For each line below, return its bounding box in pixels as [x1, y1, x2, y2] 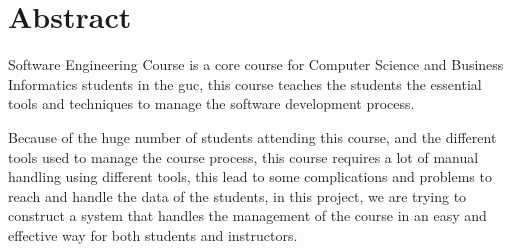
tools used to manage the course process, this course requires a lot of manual [8, 146, 479, 167]
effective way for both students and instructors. [8, 224, 298, 245]
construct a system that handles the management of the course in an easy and [8, 205, 487, 226]
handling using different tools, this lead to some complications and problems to [8, 166, 492, 187]
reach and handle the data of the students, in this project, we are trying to [8, 185, 467, 206]
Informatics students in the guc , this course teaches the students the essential [8, 73, 482, 94]
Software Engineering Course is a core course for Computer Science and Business [8, 54, 504, 75]
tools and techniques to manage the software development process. [8, 93, 415, 114]
